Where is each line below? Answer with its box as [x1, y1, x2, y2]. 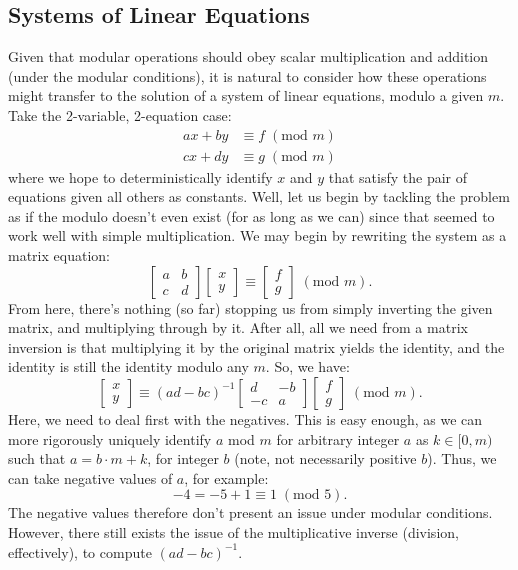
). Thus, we [427, 448, 497, 469]
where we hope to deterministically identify [8, 166, 273, 187]
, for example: [184, 467, 269, 488]
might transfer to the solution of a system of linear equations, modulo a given [8, 85, 484, 106]
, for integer [147, 448, 219, 469]
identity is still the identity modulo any [8, 356, 249, 377]
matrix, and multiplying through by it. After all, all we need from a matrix [8, 317, 468, 338]
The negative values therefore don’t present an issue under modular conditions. [8, 502, 493, 523]
